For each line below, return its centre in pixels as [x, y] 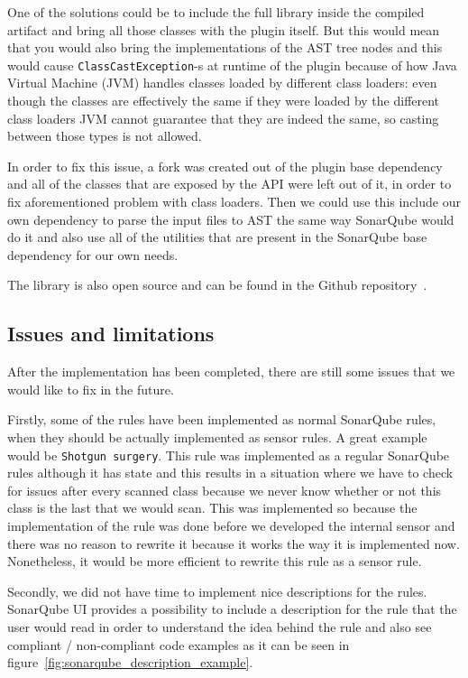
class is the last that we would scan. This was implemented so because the [212, 508]
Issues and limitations [111, 334]
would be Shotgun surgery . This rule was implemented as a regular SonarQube [229, 455]
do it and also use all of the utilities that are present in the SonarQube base [217, 237]
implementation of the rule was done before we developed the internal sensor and [231, 525]
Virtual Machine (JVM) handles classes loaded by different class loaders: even [222, 83]
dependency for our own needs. [93, 254]
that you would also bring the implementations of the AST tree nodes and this [225, 47]
